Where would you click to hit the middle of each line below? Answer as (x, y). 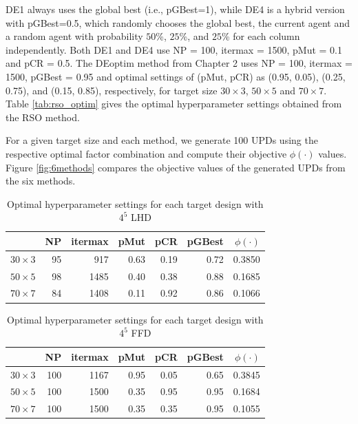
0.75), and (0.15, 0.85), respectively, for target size (112, 90)
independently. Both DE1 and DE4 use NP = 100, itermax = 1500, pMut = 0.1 (174, 49)
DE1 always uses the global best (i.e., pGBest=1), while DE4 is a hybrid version (175, 9)
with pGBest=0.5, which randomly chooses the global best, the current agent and (178, 22)
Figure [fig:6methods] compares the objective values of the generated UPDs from (176, 167)
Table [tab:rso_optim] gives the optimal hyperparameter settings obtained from (174, 104)
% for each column (261, 36)
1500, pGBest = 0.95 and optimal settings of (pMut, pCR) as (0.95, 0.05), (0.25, (176, 76)
